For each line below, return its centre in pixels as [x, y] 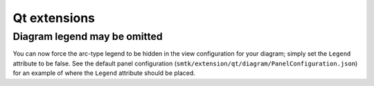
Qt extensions [54, 18]
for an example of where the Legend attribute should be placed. [104, 73]
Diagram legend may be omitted [88, 36]
